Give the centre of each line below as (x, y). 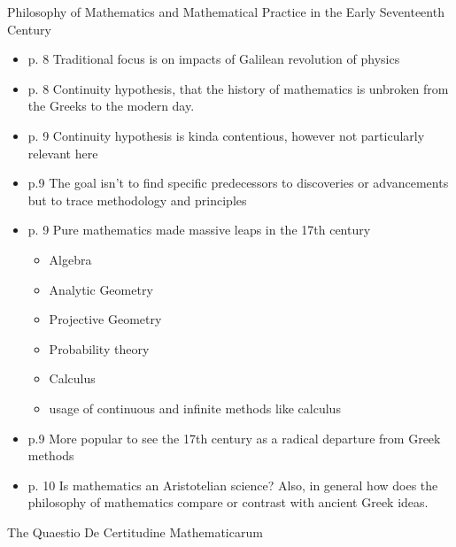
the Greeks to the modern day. (111, 106)
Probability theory (99, 348)
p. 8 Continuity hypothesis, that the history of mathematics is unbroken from (238, 88)
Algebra (70, 259)
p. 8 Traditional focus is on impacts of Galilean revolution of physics (214, 59)
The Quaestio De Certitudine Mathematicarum (135, 532)
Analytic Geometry (101, 289)
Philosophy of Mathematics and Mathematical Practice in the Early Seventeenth (226, 12)
